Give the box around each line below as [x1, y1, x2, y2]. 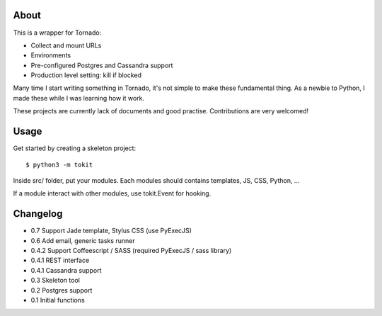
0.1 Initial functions [30, 295, 85, 304]
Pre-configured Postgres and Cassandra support [30, 61, 173, 69]
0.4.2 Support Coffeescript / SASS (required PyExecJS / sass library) [30, 247, 232, 255]
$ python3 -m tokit [25, 160, 93, 169]
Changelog [13, 208, 63, 220]
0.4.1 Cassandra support [30, 266, 102, 274]
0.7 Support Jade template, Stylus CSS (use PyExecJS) [30, 227, 192, 235]
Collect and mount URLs [30, 41, 102, 50]
